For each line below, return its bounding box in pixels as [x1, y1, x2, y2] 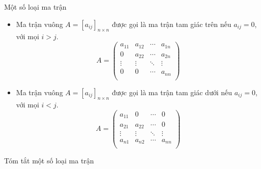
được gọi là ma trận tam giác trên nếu [111, 18, 231, 29]
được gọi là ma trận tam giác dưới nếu [111, 87, 233, 97]
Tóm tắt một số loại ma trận [4, 155, 94, 165]
